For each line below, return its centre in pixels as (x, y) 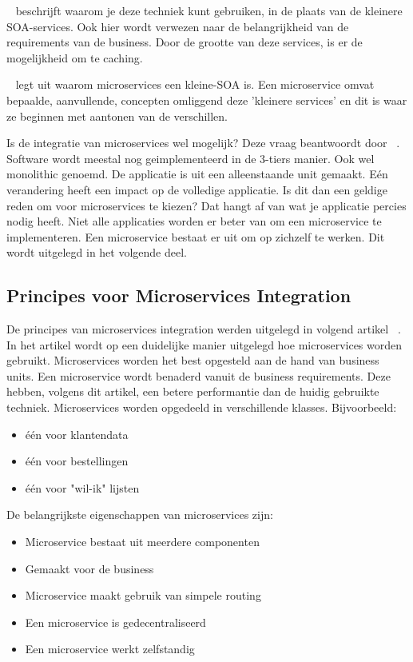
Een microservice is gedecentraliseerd (115, 622)
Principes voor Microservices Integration (179, 295)
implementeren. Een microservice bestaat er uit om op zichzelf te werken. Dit (196, 236)
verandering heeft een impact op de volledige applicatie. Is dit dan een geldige (197, 189)
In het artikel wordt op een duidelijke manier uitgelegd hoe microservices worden (205, 344)
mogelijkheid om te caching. (75, 57)
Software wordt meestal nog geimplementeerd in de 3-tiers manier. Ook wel (191, 158)
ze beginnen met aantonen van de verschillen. (117, 116)
